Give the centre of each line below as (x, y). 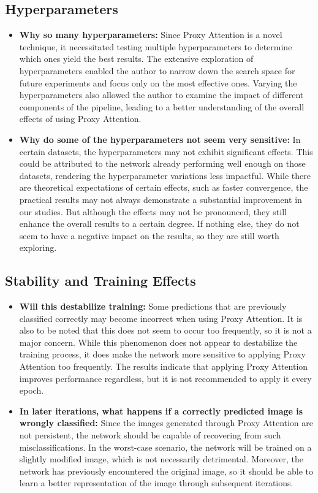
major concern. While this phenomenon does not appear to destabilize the (158, 342)
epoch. (32, 390)
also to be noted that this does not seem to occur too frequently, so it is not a (165, 330)
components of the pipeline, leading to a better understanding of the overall (162, 106)
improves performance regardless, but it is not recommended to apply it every (165, 378)
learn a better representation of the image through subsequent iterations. (156, 483)
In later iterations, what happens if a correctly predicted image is (161, 411)
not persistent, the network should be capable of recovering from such (150, 435)
